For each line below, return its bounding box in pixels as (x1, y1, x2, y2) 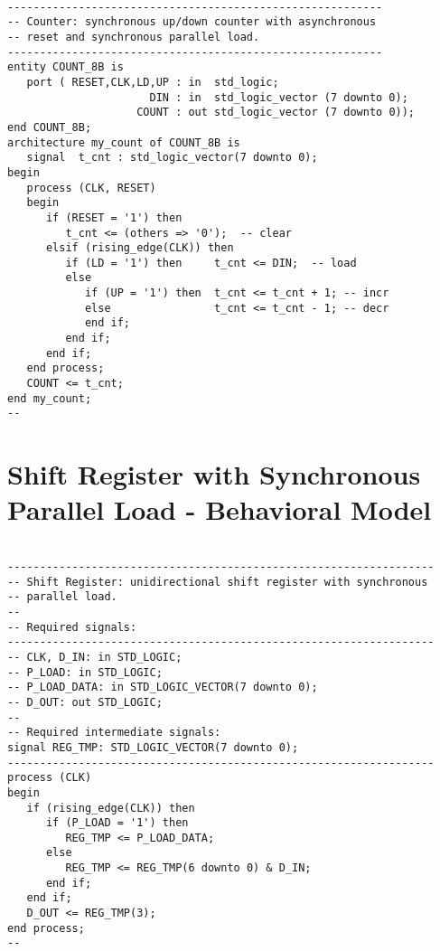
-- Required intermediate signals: (7, 726, 221, 739)
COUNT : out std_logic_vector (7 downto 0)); (136, 106, 416, 119)
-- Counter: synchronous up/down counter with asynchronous (7, 15, 377, 29)
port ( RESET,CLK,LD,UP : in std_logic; (26, 75, 279, 89)
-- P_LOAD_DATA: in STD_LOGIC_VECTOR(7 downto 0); (7, 681, 318, 694)
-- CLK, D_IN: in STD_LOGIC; (7, 650, 183, 664)
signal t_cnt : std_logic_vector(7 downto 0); (26, 151, 318, 165)
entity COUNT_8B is (7, 61, 124, 74)
